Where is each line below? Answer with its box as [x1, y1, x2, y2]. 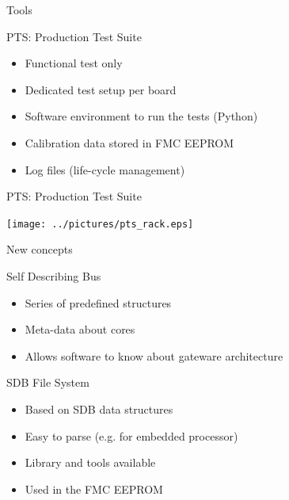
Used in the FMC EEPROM [25, 480, 163, 497]
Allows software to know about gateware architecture [25, 347, 283, 364]
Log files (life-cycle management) [25, 161, 185, 177]
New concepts [6, 241, 73, 258]
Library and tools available [25, 454, 156, 471]
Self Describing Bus [6, 268, 101, 284]
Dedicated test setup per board [25, 81, 177, 97]
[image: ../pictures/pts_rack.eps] [6, 218, 194, 230]
